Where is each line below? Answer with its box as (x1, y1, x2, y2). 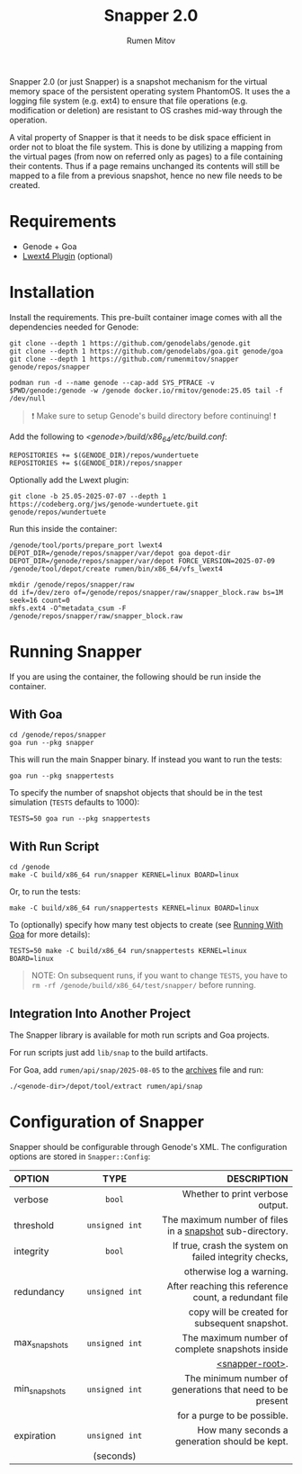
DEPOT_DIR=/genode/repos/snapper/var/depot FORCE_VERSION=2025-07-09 (9, 556, 276, 565)
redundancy (13, 1285, 65, 1298)
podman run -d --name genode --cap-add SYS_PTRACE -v (9, 378, 216, 387)
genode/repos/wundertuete (9, 508, 106, 517)
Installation (9, 283, 95, 302)
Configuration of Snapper (9, 1112, 205, 1132)
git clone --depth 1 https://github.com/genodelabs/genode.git (9, 338, 252, 347)
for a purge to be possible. (177, 1409, 289, 1422)
